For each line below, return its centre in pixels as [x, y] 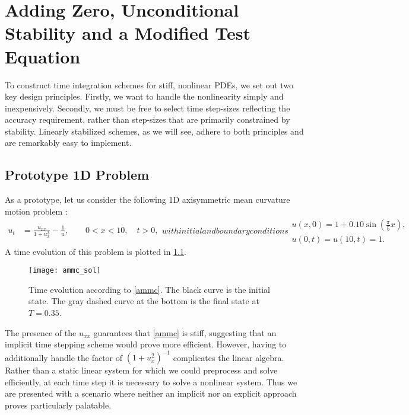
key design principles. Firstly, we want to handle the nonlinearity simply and [144, 96]
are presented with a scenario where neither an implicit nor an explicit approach [151, 393]
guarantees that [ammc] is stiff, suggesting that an [185, 332]
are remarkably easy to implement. [68, 143]
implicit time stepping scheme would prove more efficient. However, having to [146, 344]
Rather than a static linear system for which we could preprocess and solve [141, 370]
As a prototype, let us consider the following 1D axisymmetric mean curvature [148, 199]
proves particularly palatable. [58, 405]
